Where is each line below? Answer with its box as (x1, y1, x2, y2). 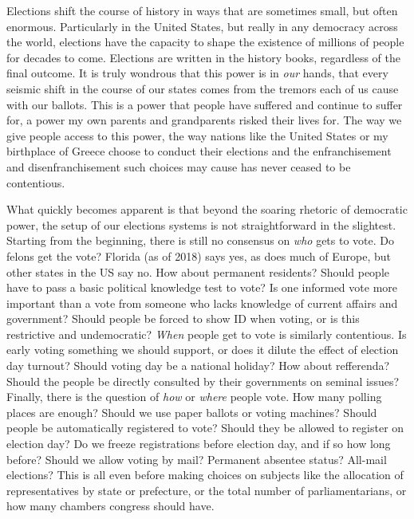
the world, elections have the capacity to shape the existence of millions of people (6, 33, 404, 50)
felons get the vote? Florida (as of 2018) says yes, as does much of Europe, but (6, 247, 392, 264)
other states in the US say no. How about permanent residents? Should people (6, 263, 390, 280)
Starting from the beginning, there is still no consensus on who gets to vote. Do (6, 232, 394, 249)
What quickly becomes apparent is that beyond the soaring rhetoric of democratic (6, 201, 408, 218)
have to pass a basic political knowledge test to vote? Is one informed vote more (6, 279, 397, 296)
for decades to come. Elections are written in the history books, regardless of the (6, 49, 400, 65)
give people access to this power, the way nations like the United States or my (6, 127, 388, 144)
